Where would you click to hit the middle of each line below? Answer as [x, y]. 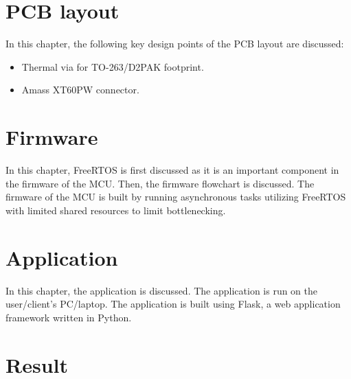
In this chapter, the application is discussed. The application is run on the [162, 290]
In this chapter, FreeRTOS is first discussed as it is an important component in [172, 170]
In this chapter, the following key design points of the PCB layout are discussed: [175, 44]
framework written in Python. [69, 317]
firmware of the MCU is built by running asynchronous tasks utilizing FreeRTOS [176, 197]
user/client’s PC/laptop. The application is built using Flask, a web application [173, 304]
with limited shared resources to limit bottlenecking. [116, 210]
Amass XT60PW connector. [80, 90]
